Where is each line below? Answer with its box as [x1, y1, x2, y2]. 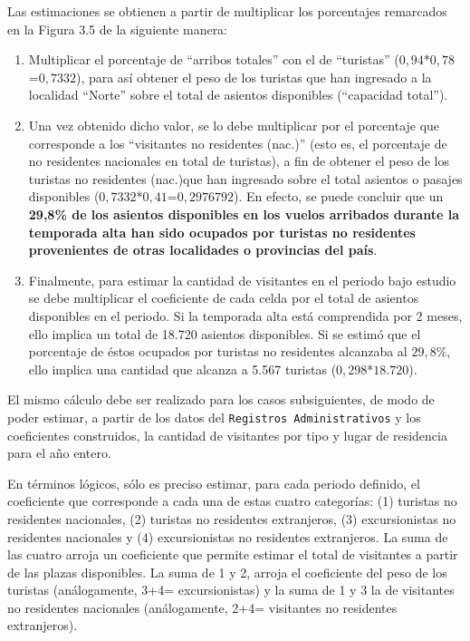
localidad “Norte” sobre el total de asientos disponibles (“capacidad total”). [28, 85, 448, 104]
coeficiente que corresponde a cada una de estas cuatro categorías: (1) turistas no [7, 491, 457, 510]
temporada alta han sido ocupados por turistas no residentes [28, 222, 416, 241]
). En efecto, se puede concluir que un [233, 187, 444, 206]
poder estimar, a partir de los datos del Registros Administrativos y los [7, 407, 421, 426]
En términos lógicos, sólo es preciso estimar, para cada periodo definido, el [7, 473, 420, 492]
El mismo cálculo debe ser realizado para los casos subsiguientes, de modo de [7, 390, 435, 409]
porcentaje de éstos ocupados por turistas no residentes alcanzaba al [28, 342, 408, 361]
